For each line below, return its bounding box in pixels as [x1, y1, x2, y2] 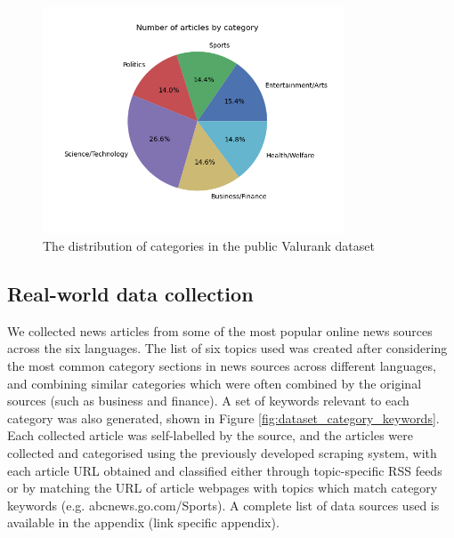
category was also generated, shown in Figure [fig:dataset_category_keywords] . [7, 408, 440, 427]
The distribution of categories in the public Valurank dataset [43, 236, 375, 254]
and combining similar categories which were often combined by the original [7, 373, 422, 392]
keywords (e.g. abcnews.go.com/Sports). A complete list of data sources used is [7, 495, 440, 514]
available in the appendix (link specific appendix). [7, 513, 280, 532]
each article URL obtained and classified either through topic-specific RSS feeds [7, 461, 442, 479]
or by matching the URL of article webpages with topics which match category [7, 478, 438, 497]
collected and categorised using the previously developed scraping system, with [7, 443, 437, 462]
